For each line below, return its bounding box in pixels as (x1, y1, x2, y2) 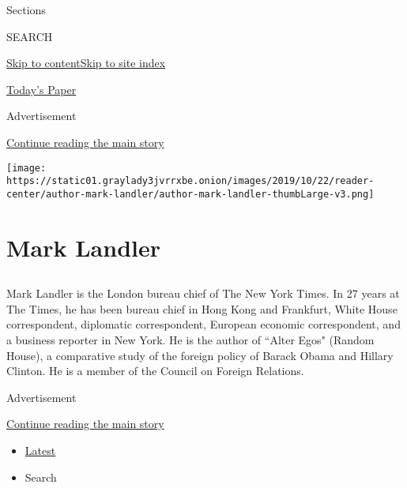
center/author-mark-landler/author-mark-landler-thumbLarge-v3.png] (6, 188, 375, 200)
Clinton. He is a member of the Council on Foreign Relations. (6, 362, 304, 379)
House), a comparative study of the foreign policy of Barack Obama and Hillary (6, 347, 394, 363)
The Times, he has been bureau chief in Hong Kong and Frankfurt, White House (6, 300, 398, 317)
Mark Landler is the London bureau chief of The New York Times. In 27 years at (6, 285, 400, 302)
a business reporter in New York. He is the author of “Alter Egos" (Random (6, 332, 375, 348)
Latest (24, 442, 56, 459)
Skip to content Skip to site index (6, 54, 166, 71)
